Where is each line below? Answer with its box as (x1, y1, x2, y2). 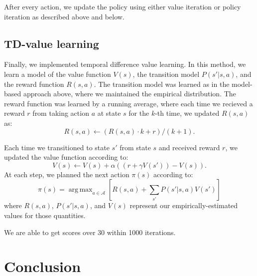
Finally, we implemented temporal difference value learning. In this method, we (4, 59, 246, 69)
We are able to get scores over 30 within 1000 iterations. (4, 227, 176, 237)
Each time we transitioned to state (4, 142, 110, 152)
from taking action (32, 108, 89, 118)
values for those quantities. (4, 210, 86, 220)
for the (128, 108, 149, 118)
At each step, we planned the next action (4, 169, 129, 179)
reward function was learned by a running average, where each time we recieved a (4, 98, 253, 108)
